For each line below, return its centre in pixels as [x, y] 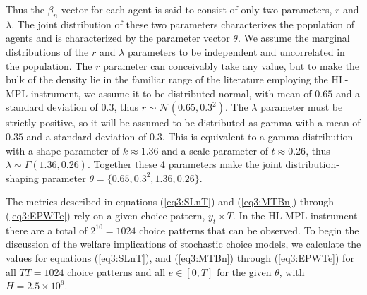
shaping [22, 177]
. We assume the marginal [294, 38]
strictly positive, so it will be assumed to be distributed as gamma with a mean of [183, 122]
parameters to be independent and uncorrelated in [236, 51]
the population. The [49, 65]
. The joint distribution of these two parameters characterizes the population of [183, 24]
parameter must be [302, 107]
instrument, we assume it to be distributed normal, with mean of [171, 93]
